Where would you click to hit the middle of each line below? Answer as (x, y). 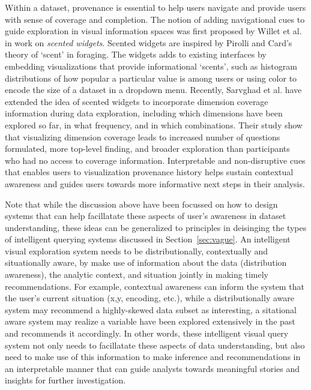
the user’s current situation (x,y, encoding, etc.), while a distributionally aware (149, 298)
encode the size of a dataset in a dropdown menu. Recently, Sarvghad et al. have (153, 90)
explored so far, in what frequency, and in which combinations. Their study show (154, 124)
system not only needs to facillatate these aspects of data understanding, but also (155, 345)
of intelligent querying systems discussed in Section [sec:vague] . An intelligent (148, 239)
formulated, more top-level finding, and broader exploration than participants (147, 148)
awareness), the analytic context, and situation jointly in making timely (137, 274)
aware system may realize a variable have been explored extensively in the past (150, 321)
